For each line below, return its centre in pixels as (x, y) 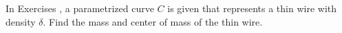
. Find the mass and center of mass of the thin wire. (153, 21)
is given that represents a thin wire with (252, 8)
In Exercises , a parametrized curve (80, 8)
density (21, 21)
